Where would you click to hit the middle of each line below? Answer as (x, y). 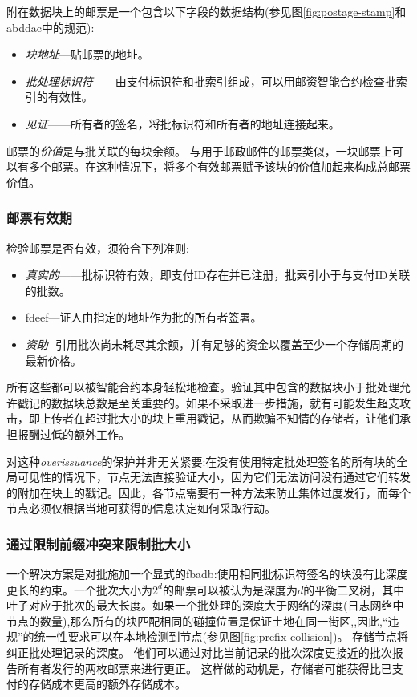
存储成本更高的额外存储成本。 (107, 684)
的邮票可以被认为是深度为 (230, 589)
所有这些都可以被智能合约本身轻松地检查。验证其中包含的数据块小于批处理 (203, 387)
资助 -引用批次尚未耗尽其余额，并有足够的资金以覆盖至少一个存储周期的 (215, 344)
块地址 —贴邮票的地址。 (87, 54)
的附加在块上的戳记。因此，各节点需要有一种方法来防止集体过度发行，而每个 (208, 492)
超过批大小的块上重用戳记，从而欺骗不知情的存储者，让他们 (242, 418)
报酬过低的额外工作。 (73, 434)
